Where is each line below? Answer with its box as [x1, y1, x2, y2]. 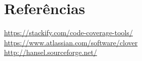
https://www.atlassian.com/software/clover [4, 37, 138, 47]
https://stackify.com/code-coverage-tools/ [4, 27, 133, 38]
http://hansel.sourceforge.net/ [4, 47, 97, 57]
